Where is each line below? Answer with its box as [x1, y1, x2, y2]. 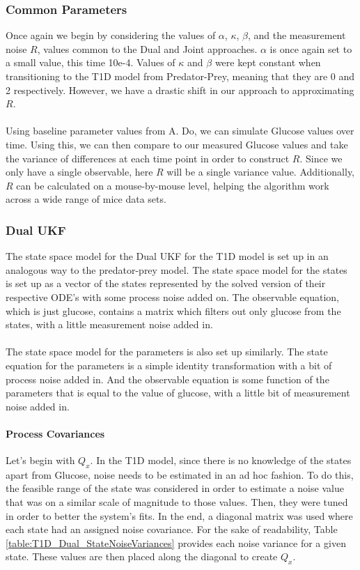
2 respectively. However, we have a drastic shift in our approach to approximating [6, 82, 354, 97]
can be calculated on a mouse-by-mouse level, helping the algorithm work [16, 178, 329, 192]
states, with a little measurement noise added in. [6, 317, 213, 332]
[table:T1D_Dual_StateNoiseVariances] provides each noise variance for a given [6, 535, 346, 550]
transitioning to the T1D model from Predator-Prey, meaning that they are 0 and [6, 69, 355, 83]
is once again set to [269, 41, 352, 56]
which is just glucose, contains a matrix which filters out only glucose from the [6, 303, 341, 318]
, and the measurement [247, 28, 346, 43]
